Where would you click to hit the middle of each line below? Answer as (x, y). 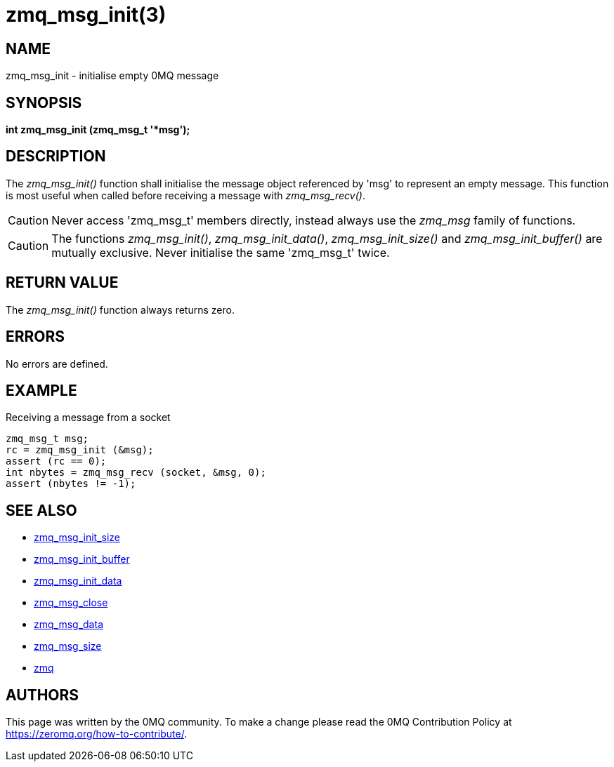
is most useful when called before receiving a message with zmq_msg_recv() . (185, 195)
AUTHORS (43, 695)
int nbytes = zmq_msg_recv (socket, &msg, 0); (136, 473)
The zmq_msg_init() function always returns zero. (120, 309)
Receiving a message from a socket (88, 418)
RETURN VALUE (62, 283)
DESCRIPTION (56, 156)
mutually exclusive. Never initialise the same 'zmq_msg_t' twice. (221, 252)
